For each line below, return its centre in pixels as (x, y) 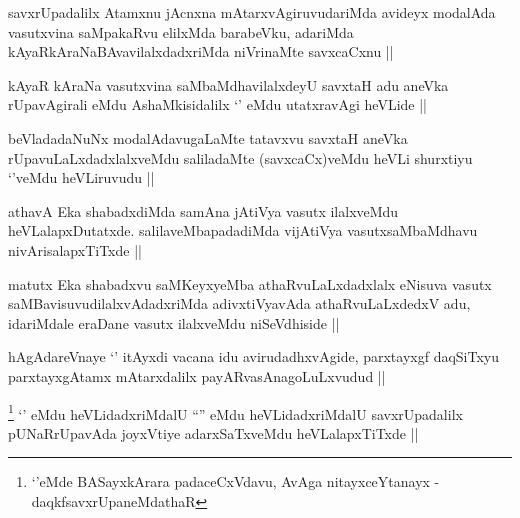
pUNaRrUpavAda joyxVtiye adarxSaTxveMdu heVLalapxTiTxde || (213, 432)
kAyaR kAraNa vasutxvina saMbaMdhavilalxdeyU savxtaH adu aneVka (228, 84)
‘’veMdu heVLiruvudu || (81, 177)
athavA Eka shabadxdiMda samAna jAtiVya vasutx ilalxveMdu (203, 210)
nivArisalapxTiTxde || (75, 249)
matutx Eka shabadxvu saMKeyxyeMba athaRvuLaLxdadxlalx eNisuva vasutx (250, 283)
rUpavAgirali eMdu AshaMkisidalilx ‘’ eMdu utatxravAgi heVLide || (217, 104)
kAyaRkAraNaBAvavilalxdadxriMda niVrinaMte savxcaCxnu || (201, 51)
